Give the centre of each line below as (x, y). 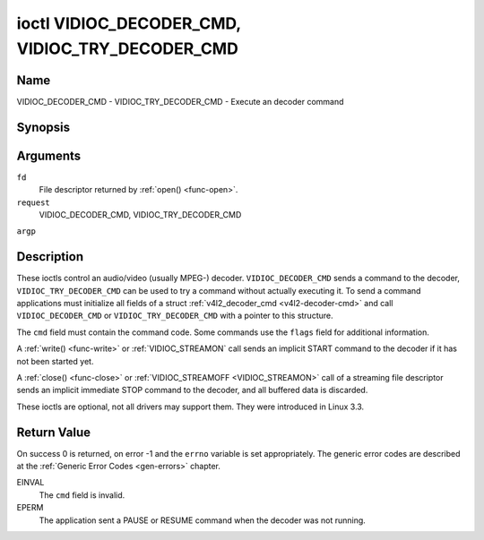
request (34, 202)
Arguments (49, 155)
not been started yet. (55, 361)
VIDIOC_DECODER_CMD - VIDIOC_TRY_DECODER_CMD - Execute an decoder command (180, 101)
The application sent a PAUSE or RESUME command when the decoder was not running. (203, 520)
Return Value (54, 432)
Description (50, 257)
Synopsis (43, 127)
